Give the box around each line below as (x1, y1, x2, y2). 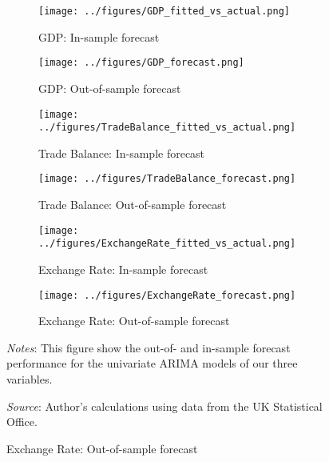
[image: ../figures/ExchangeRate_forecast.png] (38, 289, 296, 301)
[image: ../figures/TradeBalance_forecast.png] (38, 173, 296, 185)
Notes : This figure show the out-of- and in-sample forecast (6, 339, 291, 356)
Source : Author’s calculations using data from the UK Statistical (6, 397, 323, 414)
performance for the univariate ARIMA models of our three (6, 355, 298, 372)
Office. (6, 413, 38, 430)
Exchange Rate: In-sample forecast (38, 260, 208, 277)
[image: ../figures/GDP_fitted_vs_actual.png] (38, 6, 290, 17)
